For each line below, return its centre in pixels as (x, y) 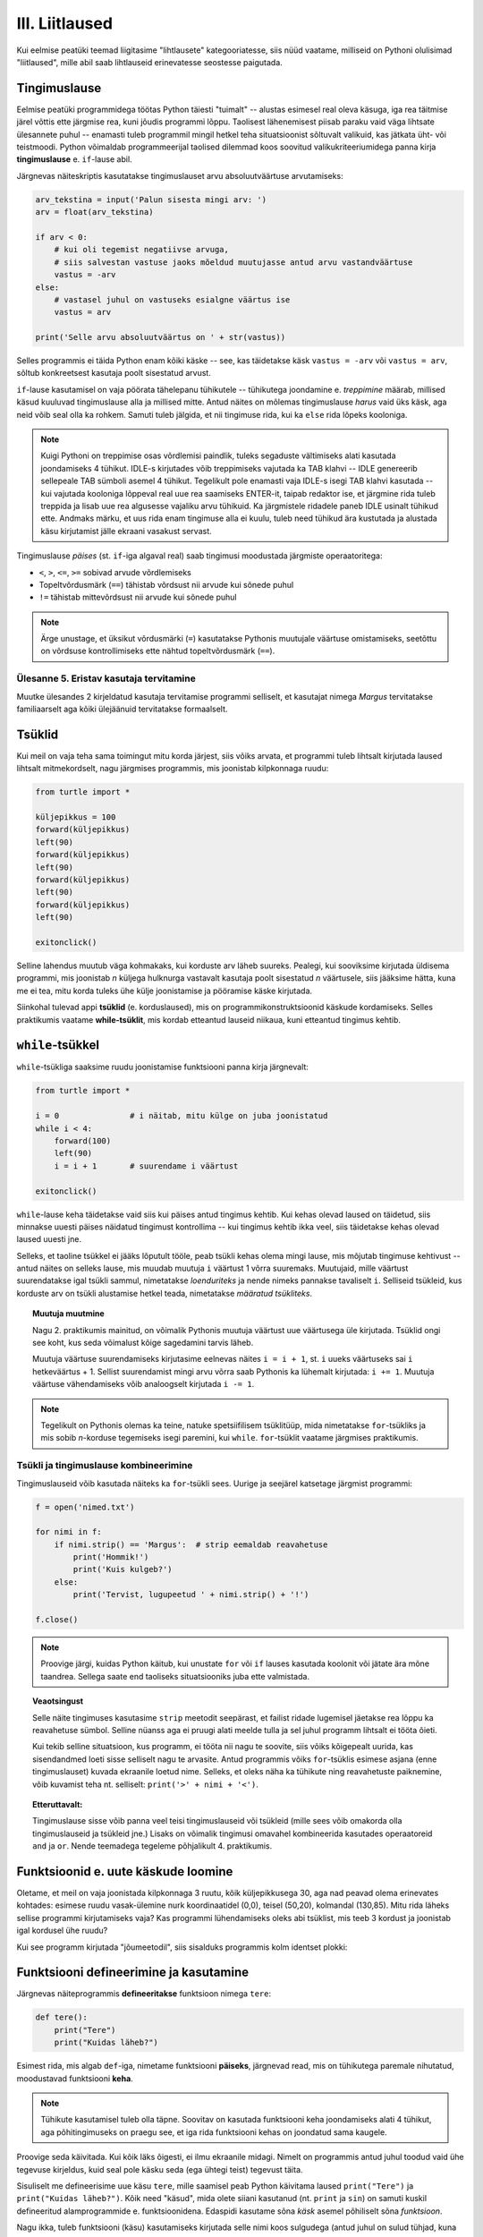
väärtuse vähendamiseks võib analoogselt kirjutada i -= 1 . (144, 1384)
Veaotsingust (58, 1701)
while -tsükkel (58, 1046)
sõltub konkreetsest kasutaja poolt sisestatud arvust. (114, 373)
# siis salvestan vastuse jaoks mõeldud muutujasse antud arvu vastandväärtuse (233, 262)
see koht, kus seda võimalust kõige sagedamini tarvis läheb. (143, 1343)
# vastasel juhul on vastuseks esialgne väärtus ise (172, 299)
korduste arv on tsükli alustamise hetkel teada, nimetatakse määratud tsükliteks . (165, 1293)
